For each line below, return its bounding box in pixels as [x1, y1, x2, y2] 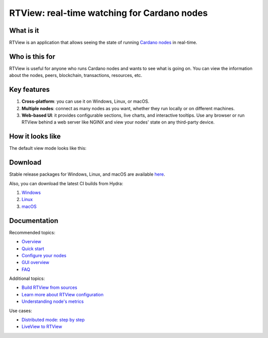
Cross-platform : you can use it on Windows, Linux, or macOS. [21, 98, 149, 104]
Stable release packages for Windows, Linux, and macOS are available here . [9, 171, 165, 177]
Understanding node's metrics [21, 298, 84, 305]
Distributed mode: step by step [21, 317, 85, 323]
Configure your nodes [21, 252, 67, 258]
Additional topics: [9, 275, 45, 281]
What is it [9, 26, 39, 35]
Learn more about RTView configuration [21, 291, 104, 297]
